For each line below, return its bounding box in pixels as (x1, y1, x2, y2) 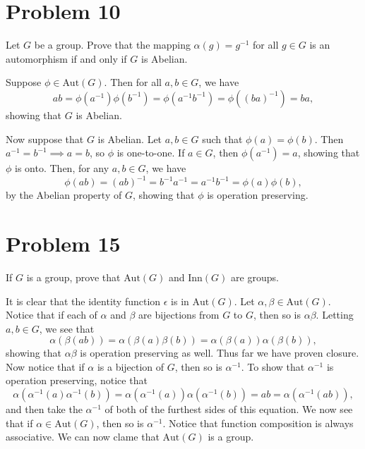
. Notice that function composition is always (162, 415, 354, 430)
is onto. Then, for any (15, 161, 109, 176)
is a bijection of (97, 359, 164, 374)
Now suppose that (6, 131, 84, 146)
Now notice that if (6, 359, 85, 374)
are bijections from (138, 307, 220, 322)
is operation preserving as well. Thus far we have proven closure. (80, 345, 359, 360)
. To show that (241, 359, 305, 374)
